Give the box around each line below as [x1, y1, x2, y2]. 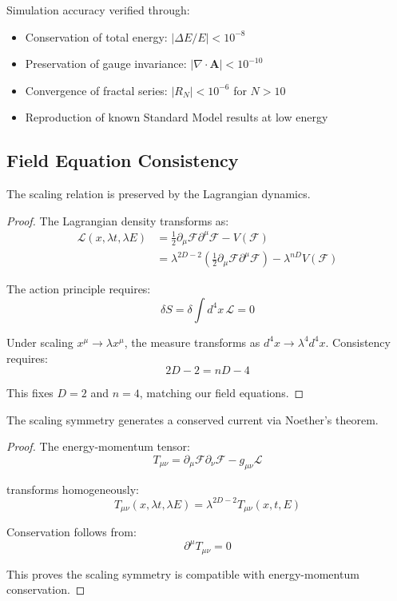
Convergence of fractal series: [25, 82, 168, 98]
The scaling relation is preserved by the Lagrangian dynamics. [6, 185, 311, 202]
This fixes [6, 384, 54, 401]
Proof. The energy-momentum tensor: [6, 438, 190, 455]
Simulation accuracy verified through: [6, 2, 190, 18]
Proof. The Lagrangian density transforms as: [6, 212, 229, 229]
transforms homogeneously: [6, 480, 139, 497]
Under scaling [6, 333, 73, 350]
